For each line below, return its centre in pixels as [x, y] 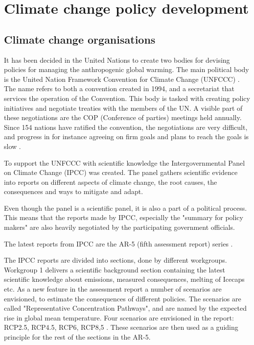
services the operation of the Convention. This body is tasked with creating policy [127, 98]
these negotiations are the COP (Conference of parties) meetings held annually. [123, 117]
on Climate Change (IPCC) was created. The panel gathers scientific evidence [121, 172]
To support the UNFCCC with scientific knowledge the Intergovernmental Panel [125, 162]
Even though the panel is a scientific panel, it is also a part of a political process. [126, 208]
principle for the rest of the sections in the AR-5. [77, 337]
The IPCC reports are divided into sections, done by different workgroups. [115, 260]
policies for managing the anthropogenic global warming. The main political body [127, 69]
